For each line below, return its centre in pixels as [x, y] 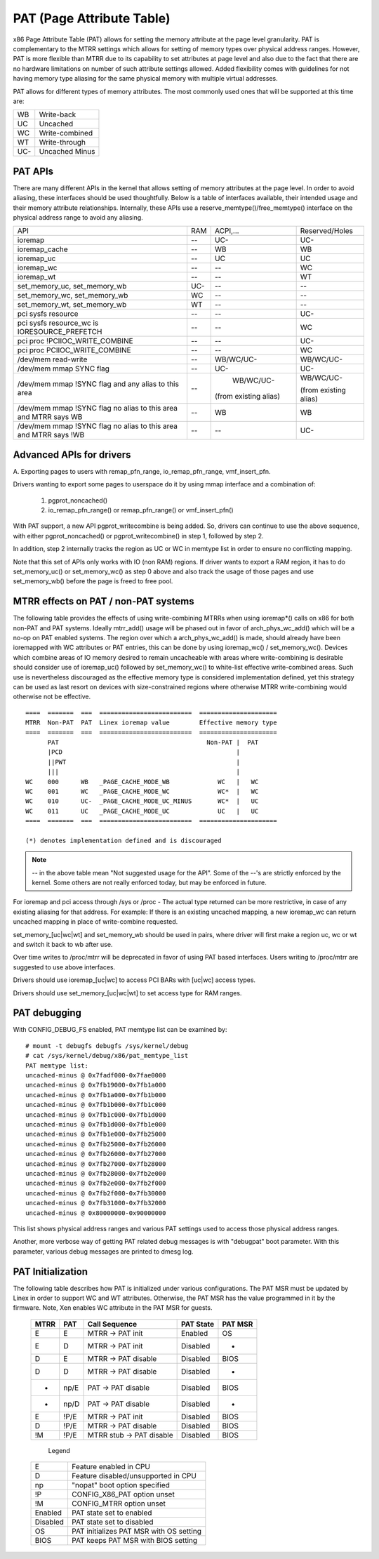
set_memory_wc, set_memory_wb [73, 296]
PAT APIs [33, 171]
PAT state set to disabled [112, 1522]
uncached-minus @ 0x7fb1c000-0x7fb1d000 [96, 1115]
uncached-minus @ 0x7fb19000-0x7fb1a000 [96, 1085]
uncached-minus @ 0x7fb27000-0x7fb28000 [96, 1164]
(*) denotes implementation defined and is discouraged [124, 840]
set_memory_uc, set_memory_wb [72, 286]
